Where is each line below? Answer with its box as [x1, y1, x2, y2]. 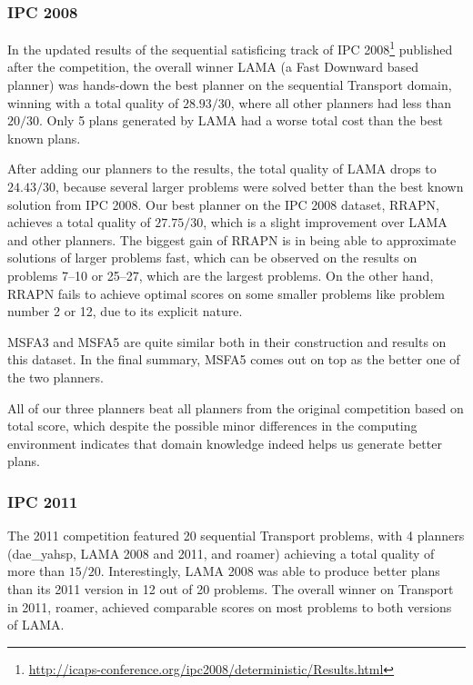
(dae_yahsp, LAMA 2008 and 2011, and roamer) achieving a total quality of [7, 543, 435, 562]
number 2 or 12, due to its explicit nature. [7, 302, 243, 321]
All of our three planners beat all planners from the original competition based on [7, 398, 464, 417]
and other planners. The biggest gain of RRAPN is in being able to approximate [7, 230, 457, 249]
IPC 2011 [7, 490, 78, 512]
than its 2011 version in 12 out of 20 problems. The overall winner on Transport [7, 579, 454, 598]
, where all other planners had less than [230, 93, 452, 112]
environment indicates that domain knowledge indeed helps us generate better [7, 433, 442, 452]
